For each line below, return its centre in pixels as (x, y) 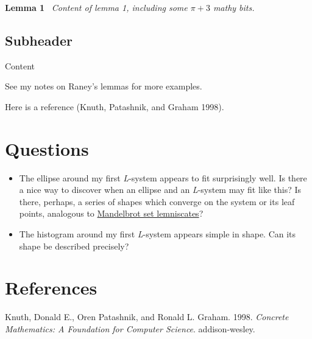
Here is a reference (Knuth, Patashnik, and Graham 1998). (115, 106)
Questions (47, 148)
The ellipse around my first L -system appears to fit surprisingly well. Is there (163, 177)
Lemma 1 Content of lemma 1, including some (96, 7)
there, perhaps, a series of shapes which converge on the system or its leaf (157, 201)
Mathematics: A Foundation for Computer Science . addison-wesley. (130, 328)
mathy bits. (234, 7)
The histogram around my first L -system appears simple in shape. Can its (158, 234)
